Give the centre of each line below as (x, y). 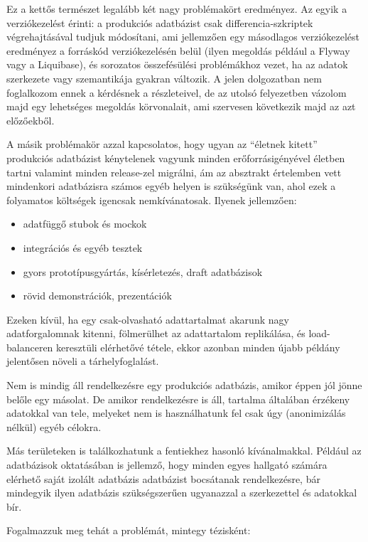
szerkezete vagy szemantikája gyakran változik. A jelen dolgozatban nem (164, 78)
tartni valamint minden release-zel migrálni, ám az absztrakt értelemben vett (174, 172)
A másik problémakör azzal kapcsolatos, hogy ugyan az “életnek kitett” (162, 144)
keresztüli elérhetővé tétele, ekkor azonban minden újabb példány (198, 347)
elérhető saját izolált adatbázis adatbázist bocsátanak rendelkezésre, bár (163, 478)
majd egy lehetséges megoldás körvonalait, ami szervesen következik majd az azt (181, 106)
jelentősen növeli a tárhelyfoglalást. (83, 361)
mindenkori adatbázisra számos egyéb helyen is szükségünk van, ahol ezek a (171, 186)
